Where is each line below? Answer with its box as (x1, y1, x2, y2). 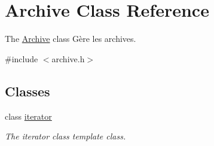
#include (5, 52, 38, 65)
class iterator (5, 109, 52, 122)
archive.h (51, 52, 85, 65)
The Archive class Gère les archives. (5, 32, 136, 45)
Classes (5, 81, 50, 100)
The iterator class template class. (5, 130, 126, 142)
